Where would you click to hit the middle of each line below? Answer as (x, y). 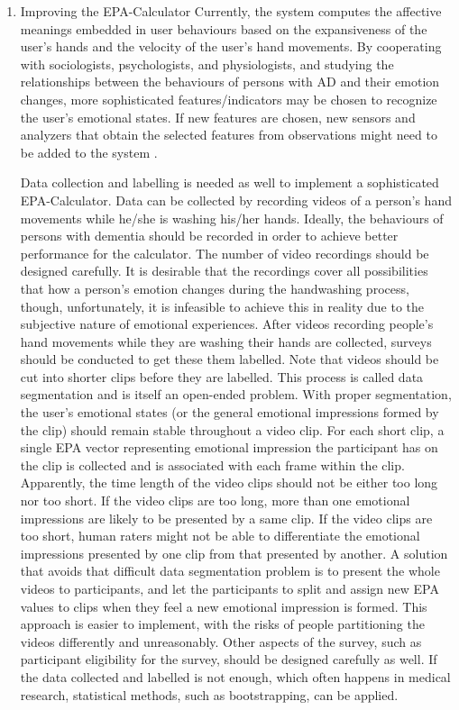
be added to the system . (89, 152)
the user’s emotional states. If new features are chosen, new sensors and (218, 117)
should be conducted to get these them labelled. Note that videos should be (229, 359)
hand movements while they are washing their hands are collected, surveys (226, 341)
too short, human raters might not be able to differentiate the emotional (220, 536)
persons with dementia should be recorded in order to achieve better (209, 236)
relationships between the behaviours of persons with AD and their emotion (230, 82)
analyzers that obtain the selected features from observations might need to (229, 135)
